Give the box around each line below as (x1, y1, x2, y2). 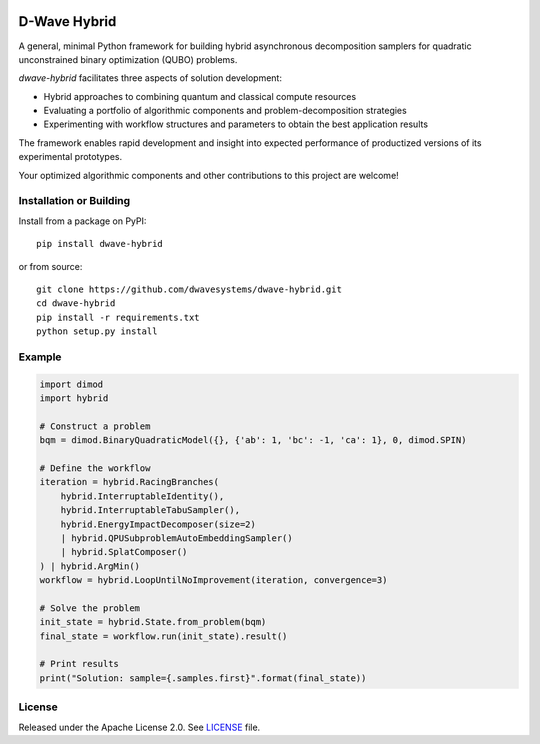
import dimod (39, 378, 104, 390)
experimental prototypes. (18, 151, 123, 163)
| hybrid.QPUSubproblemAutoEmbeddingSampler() (60, 532, 294, 544)
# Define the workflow (39, 463, 151, 474)
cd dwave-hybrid (36, 298, 116, 309)
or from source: (18, 260, 83, 272)
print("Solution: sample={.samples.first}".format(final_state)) (39, 672, 367, 684)
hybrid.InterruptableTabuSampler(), (60, 505, 240, 516)
